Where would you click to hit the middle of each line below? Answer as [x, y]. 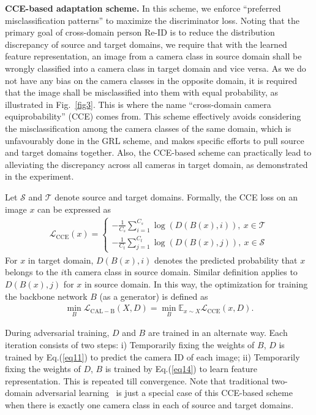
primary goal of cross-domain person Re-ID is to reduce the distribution [140, 32]
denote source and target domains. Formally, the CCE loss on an [176, 196]
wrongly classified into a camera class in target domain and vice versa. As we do [156, 68]
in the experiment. [39, 176]
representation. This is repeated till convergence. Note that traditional [137, 380]
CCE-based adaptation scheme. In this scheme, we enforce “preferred [143, 8]
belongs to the [32, 272]
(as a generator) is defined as [154, 296]
